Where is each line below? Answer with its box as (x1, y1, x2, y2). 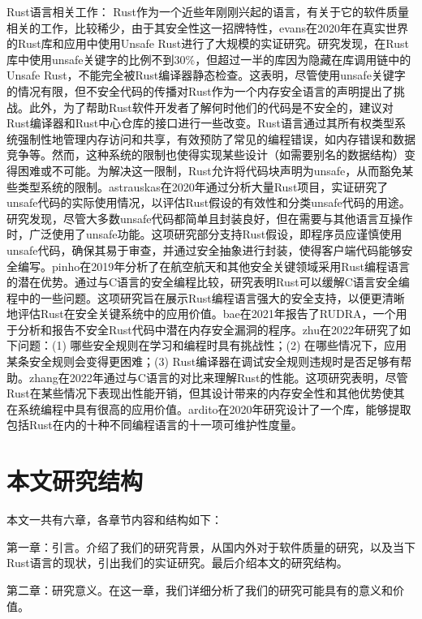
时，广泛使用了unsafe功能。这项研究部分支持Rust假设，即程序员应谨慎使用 (6, 226, 403, 243)
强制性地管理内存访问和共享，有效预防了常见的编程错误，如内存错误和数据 (17, 130, 416, 147)
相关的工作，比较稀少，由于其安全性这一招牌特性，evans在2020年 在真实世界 (6, 19, 409, 36)
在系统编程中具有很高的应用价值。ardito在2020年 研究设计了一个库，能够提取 (6, 400, 411, 417)
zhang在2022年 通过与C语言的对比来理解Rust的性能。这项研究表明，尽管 (28, 368, 408, 385)
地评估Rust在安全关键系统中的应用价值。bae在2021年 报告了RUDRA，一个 (6, 305, 396, 322)
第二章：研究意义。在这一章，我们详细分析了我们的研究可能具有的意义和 (6, 581, 393, 598)
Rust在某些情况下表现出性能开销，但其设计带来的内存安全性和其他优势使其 (6, 385, 405, 402)
